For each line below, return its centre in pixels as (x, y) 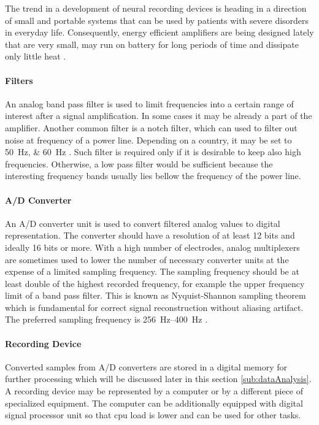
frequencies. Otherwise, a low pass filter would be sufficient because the (139, 163)
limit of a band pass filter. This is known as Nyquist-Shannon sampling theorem (156, 295)
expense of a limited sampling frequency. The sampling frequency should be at (152, 271)
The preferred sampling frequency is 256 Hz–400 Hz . (106, 319)
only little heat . (36, 56)
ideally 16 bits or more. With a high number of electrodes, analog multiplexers (152, 247)
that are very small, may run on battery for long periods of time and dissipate (152, 44)
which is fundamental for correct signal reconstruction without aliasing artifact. (154, 307)
